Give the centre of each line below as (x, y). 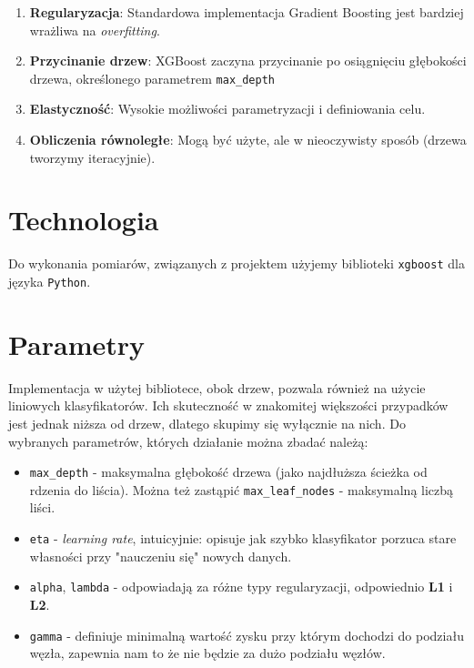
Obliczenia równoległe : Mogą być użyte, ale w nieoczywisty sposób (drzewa (248, 140)
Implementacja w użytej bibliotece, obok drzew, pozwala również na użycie (217, 387)
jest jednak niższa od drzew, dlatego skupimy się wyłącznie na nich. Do (207, 423)
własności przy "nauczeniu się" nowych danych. (161, 556)
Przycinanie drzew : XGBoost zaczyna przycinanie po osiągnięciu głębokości (248, 61)
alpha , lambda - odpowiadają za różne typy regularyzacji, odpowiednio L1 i (241, 587)
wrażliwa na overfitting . (95, 30)
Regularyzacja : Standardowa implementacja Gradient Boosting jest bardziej (247, 12)
